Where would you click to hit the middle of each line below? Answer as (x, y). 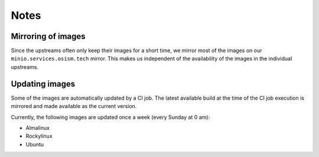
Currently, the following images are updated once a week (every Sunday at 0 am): (110, 117)
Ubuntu (35, 144)
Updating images (43, 84)
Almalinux (38, 127)
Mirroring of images (48, 36)
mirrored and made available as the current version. (74, 106)
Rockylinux (39, 136)
